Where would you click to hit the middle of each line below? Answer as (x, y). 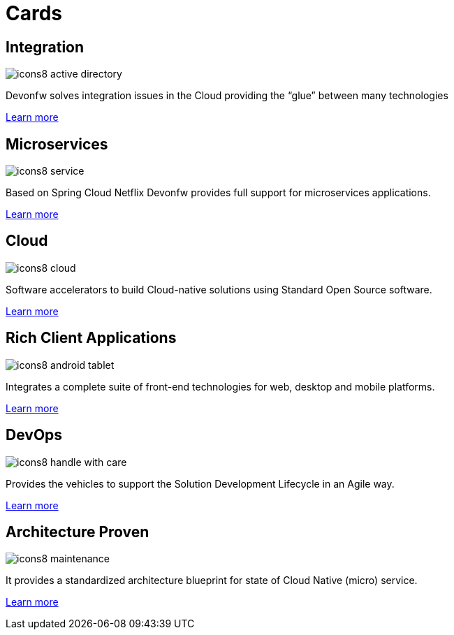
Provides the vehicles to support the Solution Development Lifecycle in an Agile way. (200, 483)
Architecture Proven (78, 532)
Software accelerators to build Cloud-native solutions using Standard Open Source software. (219, 289)
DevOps (34, 435)
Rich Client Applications (91, 338)
